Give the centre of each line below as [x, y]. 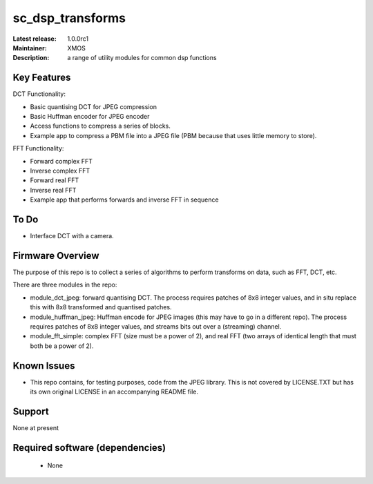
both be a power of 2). [62, 346]
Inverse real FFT [53, 190]
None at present [36, 427]
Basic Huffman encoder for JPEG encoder [90, 117]
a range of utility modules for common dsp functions [142, 58]
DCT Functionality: [39, 94]
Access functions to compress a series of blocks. [100, 126]
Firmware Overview [56, 255]
